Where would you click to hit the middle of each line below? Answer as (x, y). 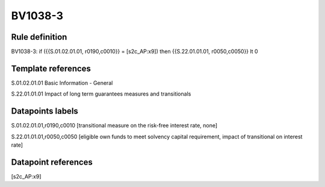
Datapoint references (52, 162)
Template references (51, 68)
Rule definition (39, 37)
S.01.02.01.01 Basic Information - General (62, 83)
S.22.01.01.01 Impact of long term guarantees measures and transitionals (101, 94)
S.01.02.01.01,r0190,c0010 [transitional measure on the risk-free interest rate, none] (114, 126)
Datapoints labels (45, 111)
